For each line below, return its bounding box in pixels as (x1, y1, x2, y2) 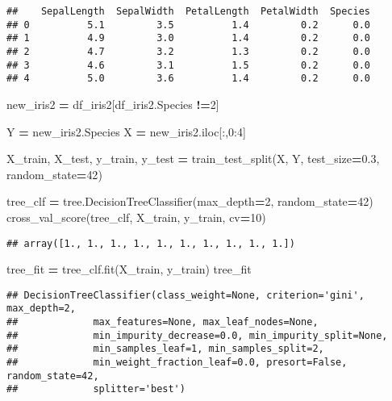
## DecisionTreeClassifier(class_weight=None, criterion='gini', (6, 289, 365, 301)
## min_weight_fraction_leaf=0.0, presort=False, (6, 357, 348, 369)
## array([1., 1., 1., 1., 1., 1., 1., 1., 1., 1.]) (6, 237, 295, 249)
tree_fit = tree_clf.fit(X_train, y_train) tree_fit (6, 261, 252, 278)
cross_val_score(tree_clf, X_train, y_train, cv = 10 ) (6, 208, 266, 225)
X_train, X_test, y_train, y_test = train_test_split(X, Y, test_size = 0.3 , (6, 150, 380, 167)
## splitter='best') (6, 383, 186, 395)
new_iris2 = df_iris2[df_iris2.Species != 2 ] (6, 95, 219, 112)
